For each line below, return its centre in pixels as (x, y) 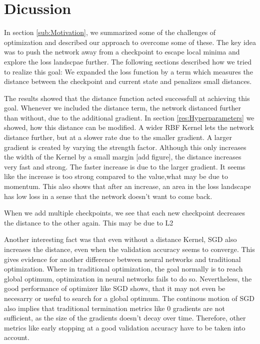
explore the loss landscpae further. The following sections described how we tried (128, 61)
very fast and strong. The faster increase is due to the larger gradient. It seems (125, 166)
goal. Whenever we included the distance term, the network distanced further (123, 108)
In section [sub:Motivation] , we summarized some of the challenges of (110, 32)
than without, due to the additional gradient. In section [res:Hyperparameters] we (129, 117)
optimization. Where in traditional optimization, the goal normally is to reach (123, 269)
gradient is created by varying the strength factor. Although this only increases (125, 147)
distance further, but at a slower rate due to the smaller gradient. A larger (118, 137)
